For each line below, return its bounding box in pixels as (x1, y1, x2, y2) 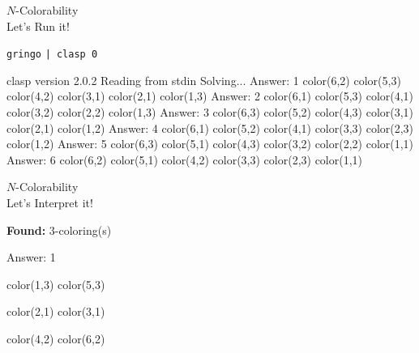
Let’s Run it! (6, 17, 70, 34)
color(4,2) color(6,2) (6, 330, 105, 347)
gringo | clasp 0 (6, 49, 98, 61)
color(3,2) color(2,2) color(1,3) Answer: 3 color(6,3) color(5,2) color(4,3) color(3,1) (6, 104, 414, 121)
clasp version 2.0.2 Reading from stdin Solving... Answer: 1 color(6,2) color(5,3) (6, 71, 401, 88)
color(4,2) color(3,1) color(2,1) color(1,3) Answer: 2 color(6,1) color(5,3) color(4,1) (6, 87, 414, 104)
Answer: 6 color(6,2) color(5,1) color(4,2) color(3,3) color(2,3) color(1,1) (6, 151, 363, 168)
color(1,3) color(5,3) (6, 275, 105, 292)
